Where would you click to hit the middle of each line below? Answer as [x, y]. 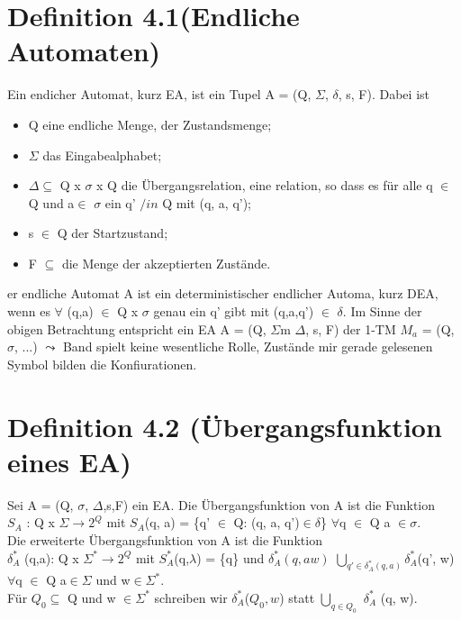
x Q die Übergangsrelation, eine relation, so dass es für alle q [265, 185]
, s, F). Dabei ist [384, 94]
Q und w [91, 597]
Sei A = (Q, [41, 504]
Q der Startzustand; [113, 233]
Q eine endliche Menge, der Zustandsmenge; [150, 124]
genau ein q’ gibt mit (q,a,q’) [234, 311]
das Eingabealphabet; [102, 155]
